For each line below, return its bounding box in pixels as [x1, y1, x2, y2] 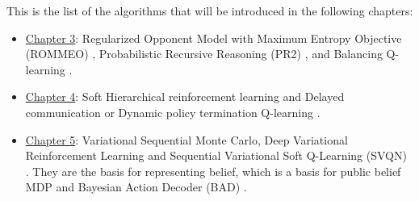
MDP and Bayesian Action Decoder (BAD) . [25, 178, 247, 195]
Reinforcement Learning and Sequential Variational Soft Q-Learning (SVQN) [25, 147, 407, 164]
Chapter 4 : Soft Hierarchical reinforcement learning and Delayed [25, 88, 345, 105]
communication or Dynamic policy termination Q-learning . [25, 103, 321, 120]
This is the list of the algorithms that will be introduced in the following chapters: [6, 2, 413, 19]
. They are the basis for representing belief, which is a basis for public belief [25, 162, 401, 179]
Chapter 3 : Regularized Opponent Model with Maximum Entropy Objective [25, 29, 402, 46]
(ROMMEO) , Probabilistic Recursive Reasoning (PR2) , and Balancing [25, 45, 383, 62]
